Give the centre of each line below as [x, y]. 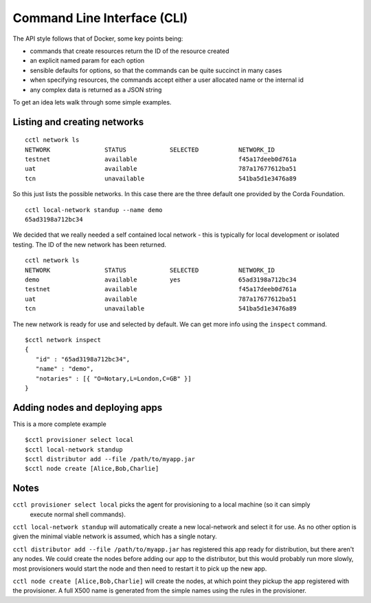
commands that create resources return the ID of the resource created [130, 51]
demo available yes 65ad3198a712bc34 [161, 279]
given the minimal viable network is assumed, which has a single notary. [115, 536]
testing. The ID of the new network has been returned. [90, 244]
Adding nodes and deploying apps [88, 407]
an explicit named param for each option [87, 61]
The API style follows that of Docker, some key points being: [98, 39]
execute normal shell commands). [78, 514]
